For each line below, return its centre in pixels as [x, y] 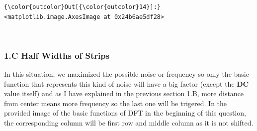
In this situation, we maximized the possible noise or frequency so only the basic [127, 74]
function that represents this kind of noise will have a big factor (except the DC [127, 83]
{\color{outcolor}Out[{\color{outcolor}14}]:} [82, 7]
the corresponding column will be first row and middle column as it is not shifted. [129, 122]
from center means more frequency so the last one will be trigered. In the [116, 103]
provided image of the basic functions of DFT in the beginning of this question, [125, 113]
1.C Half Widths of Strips [57, 55]
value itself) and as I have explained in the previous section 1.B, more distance [124, 93]
